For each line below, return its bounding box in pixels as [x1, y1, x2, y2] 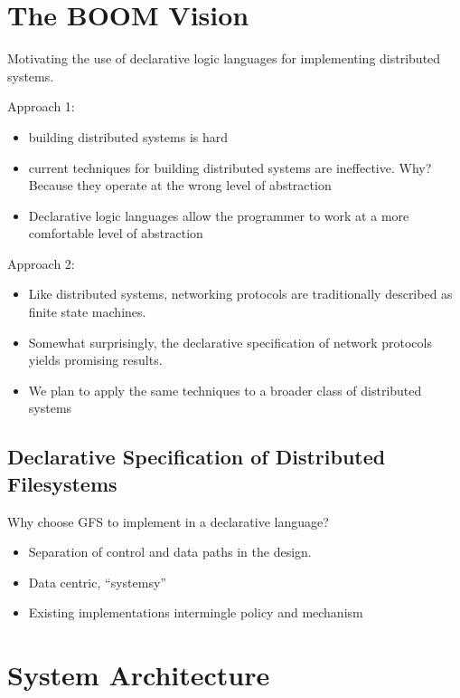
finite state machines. [28, 302, 146, 321]
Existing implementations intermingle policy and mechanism [28, 603, 363, 622]
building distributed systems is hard [28, 127, 229, 146]
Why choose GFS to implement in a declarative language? [7, 512, 329, 531]
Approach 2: [7, 253, 75, 273]
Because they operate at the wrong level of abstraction [28, 176, 332, 195]
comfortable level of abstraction [28, 224, 203, 243]
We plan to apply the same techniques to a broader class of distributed [28, 380, 422, 399]
